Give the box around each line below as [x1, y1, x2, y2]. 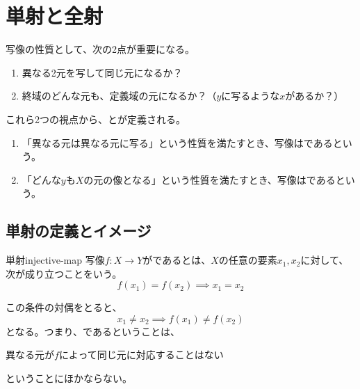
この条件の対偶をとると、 [6, 300, 122, 315]
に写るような [221, 88, 280, 103]
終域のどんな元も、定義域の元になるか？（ [22, 88, 217, 103]
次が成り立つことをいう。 [6, 266, 122, 280]
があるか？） [285, 88, 344, 103]
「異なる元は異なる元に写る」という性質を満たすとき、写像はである [22, 135, 333, 150]
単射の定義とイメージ [6, 220, 152, 241]
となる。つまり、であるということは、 [6, 324, 180, 338]
